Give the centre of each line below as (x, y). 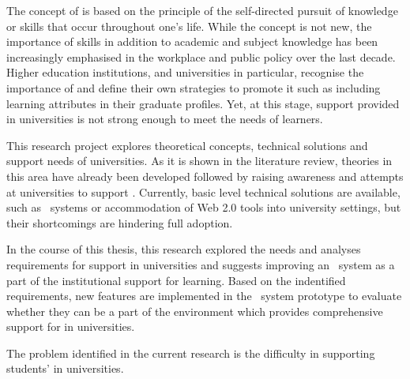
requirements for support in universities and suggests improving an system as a (201, 264)
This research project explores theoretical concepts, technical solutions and (187, 145)
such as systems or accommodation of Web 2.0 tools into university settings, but (204, 207)
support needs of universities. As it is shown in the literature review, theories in (199, 161)
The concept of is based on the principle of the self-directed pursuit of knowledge (202, 10)
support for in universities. (71, 326)
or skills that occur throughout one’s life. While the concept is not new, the (189, 26)
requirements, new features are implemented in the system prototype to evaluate (204, 296)
